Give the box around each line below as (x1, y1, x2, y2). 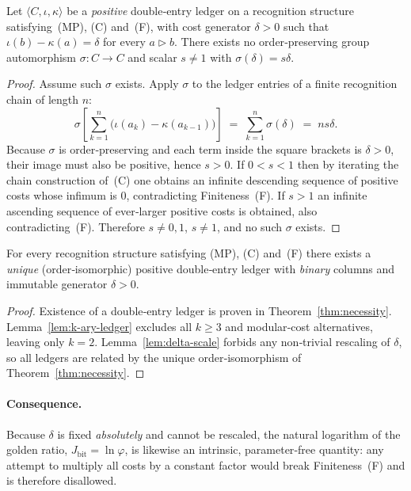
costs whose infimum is (6, 187, 117, 204)
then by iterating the (297, 156, 399, 173)
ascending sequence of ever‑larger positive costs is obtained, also (6, 202, 318, 219)
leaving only (6, 333, 65, 350)
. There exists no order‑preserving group (174, 33, 370, 50)
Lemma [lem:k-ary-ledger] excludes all (6, 318, 192, 334)
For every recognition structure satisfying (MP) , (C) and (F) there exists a (6, 245, 371, 261)
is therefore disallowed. (6, 472, 117, 489)
